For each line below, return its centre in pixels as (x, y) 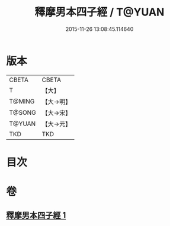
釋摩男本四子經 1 (36, 216)
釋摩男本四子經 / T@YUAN (100, 12)
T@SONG (23, 112)
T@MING (22, 101)
